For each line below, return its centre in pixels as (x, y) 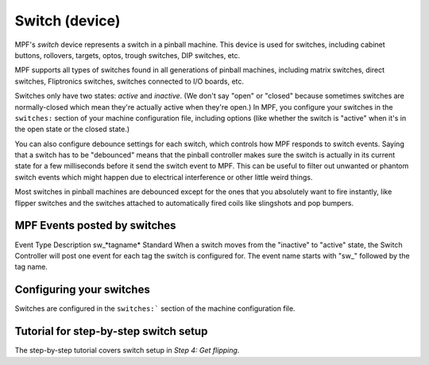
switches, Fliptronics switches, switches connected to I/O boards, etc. (129, 81)
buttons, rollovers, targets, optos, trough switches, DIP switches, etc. (128, 55)
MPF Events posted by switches (95, 225)
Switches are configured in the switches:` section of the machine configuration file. (155, 309)
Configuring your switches (82, 290)
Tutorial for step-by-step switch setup (111, 331)
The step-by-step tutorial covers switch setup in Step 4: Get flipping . (127, 351)
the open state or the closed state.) (72, 129)
